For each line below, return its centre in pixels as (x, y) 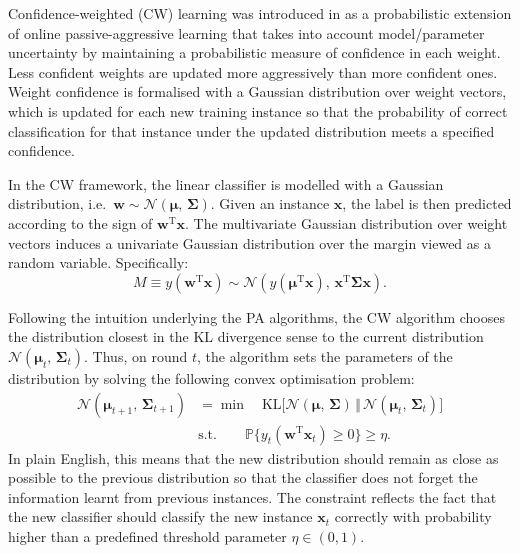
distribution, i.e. (57, 203)
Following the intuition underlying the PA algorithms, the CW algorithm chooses (257, 316)
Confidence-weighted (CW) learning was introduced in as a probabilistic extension (260, 13)
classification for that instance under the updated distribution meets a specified (251, 130)
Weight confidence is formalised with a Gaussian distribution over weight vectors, (257, 91)
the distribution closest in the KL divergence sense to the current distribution (246, 336)
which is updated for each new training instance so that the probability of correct (258, 110)
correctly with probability (413, 516)
